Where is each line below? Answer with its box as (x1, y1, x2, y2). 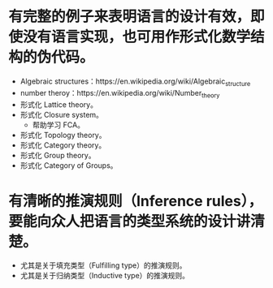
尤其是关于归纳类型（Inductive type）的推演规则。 (19, 271, 189, 281)
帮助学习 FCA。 (32, 119, 85, 130)
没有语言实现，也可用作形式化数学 (23, 28, 251, 46)
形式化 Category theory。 (19, 140, 106, 150)
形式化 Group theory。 (19, 150, 96, 160)
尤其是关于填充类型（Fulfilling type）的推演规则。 (19, 260, 187, 270)
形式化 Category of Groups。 (19, 160, 118, 170)
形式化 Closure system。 (19, 110, 104, 119)
